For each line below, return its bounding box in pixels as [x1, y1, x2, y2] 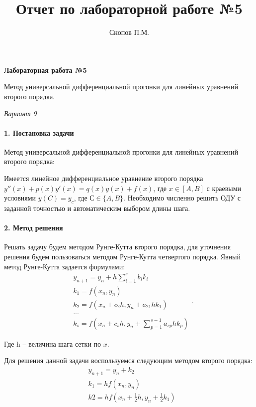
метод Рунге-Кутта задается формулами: [4, 261, 125, 271]
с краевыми [206, 183, 242, 193]
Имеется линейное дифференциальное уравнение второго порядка [4, 173, 203, 184]
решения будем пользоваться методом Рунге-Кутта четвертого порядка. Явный [4, 251, 241, 262]
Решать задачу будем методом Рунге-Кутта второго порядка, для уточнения [4, 241, 231, 252]
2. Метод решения [4, 222, 63, 233]
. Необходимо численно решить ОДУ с [123, 193, 241, 203]
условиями [4, 193, 36, 203]
